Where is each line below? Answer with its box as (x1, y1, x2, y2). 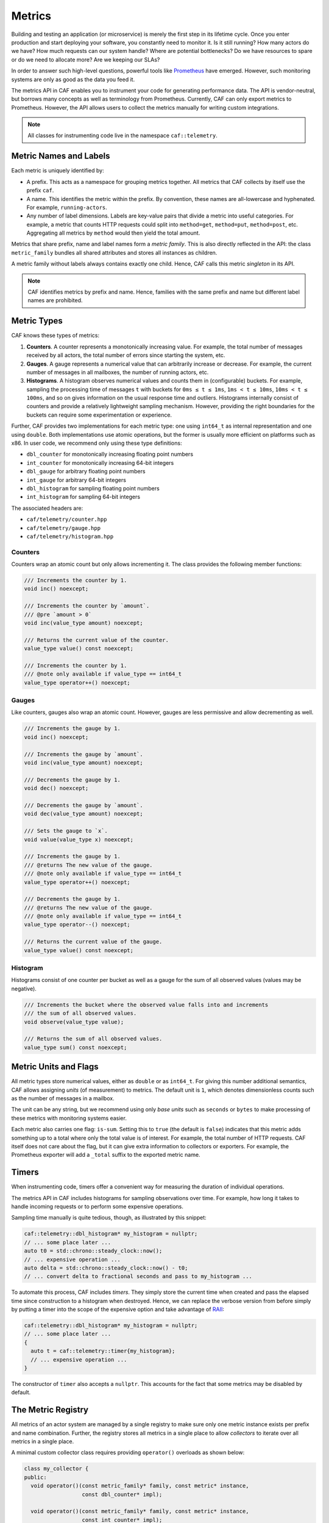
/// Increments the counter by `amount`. (24, 602, 150, 609)
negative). (11, 984, 37, 992)
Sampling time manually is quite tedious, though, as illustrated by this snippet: (11, 1214, 207, 1221)
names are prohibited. (27, 297, 83, 304)
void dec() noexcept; (24, 785, 89, 792)
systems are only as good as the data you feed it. (11, 76, 135, 83)
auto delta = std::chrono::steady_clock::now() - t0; (24, 1264, 188, 1271)
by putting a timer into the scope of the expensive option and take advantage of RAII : (11, 1306, 225, 1313)
